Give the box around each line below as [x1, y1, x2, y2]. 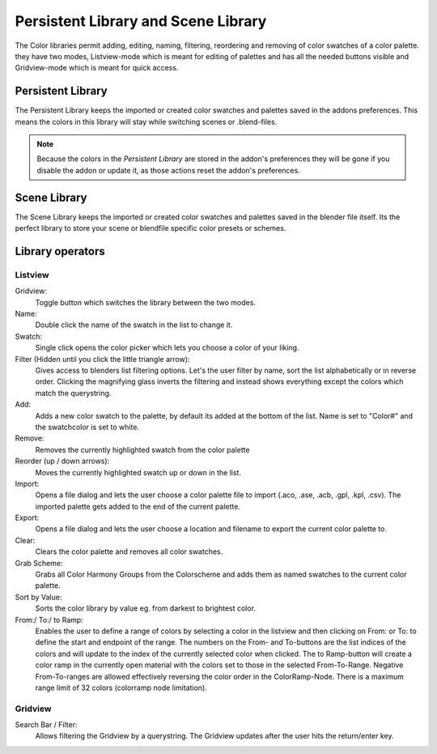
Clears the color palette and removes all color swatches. [35, 547, 223, 556]
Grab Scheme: [15, 558, 63, 568]
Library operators [15, 244, 105, 258]
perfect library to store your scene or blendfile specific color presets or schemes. [15, 224, 286, 233]
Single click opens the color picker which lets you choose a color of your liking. [35, 343, 299, 352]
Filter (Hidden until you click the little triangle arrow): [15, 354, 190, 364]
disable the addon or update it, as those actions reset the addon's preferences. [36, 165, 301, 175]
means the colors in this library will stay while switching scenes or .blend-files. [15, 117, 278, 126]
